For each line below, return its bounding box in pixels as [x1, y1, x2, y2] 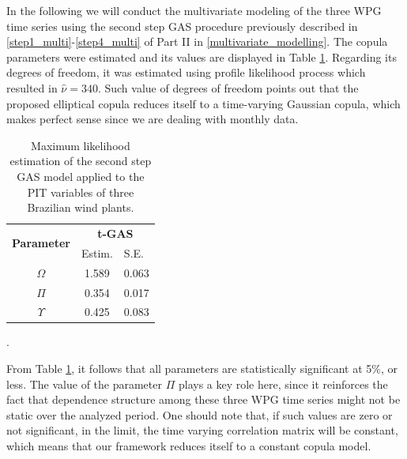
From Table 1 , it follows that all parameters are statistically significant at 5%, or [6, 360, 398, 377]
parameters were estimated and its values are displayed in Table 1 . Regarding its [6, 48, 397, 65]
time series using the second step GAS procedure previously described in [6, 17, 358, 34]
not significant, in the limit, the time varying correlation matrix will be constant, [6, 422, 398, 438]
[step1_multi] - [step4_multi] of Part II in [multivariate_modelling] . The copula [6, 33, 388, 50]
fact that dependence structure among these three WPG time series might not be [6, 391, 401, 408]
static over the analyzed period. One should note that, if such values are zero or [6, 406, 393, 423]
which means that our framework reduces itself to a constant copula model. [6, 438, 371, 453]
